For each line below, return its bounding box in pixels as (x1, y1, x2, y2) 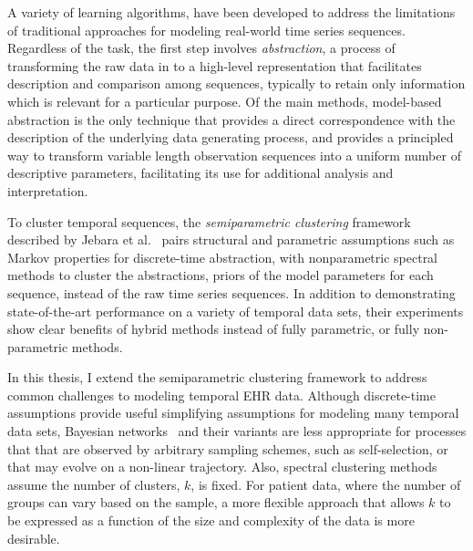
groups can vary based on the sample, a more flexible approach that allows (7, 493, 425, 512)
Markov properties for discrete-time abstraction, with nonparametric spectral (7, 247, 438, 266)
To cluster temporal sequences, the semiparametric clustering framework (7, 212, 411, 231)
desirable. (7, 528, 60, 547)
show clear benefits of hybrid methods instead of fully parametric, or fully (7, 319, 420, 338)
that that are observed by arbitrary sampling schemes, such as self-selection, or (7, 439, 448, 458)
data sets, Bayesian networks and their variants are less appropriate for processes (7, 421, 467, 441)
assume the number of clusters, (7, 474, 180, 494)
